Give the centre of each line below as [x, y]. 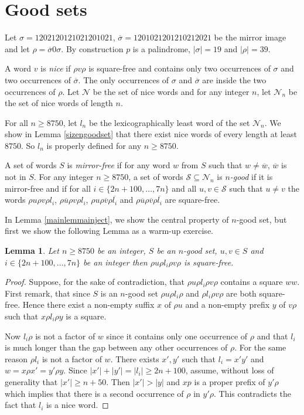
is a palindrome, [161, 48]
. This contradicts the [253, 393]
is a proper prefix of [230, 381]
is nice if [56, 68]
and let [17, 48]
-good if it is [251, 177]
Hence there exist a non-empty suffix [88, 305]
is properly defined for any [94, 145]
